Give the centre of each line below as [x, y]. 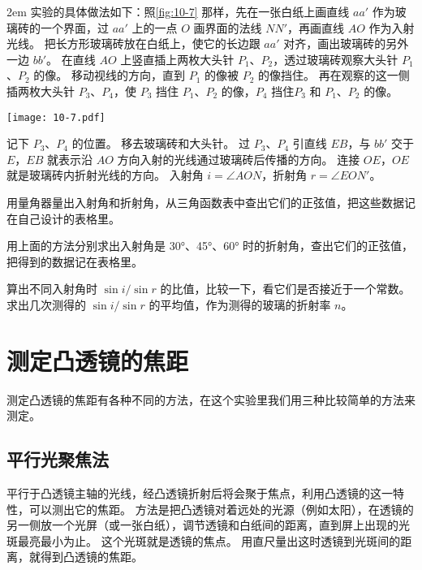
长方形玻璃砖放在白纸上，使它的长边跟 [158, 43]
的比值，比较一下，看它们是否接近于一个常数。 [285, 289]
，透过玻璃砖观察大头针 [336, 59]
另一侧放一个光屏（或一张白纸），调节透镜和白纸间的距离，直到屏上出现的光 [208, 525]
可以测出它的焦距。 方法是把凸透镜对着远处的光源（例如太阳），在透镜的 [221, 509]
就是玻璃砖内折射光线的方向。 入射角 [105, 175]
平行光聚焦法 [58, 459]
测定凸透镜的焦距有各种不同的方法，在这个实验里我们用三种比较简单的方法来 [211, 399]
